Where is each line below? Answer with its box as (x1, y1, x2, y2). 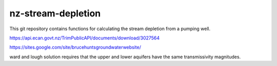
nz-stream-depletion (9, 8, 101, 19)
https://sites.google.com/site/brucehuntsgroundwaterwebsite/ (9, 44, 141, 51)
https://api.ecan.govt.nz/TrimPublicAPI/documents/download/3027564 (9, 35, 160, 41)
